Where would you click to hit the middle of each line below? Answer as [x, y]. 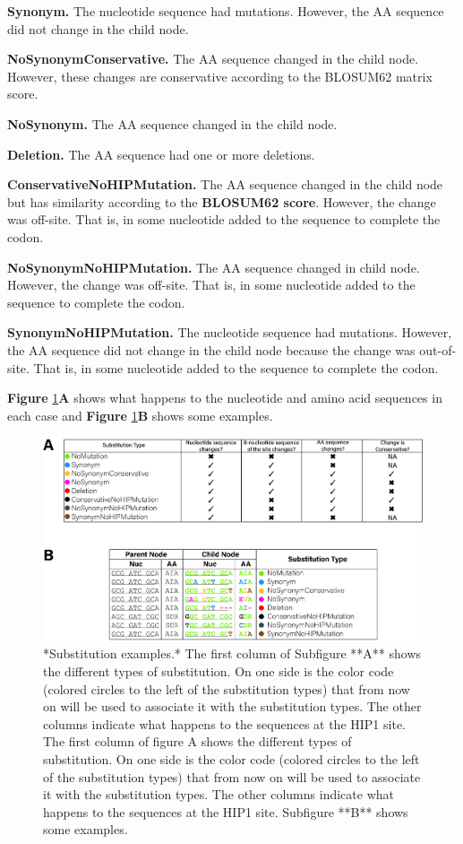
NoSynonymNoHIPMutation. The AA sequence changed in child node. [214, 267]
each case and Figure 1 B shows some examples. [140, 415]
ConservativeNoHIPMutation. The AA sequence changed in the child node [225, 184]
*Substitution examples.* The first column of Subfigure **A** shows [232, 653]
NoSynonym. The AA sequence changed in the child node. [172, 123]
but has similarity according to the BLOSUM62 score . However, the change [222, 201]
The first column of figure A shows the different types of [197, 741]
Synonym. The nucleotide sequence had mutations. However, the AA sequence [226, 11]
